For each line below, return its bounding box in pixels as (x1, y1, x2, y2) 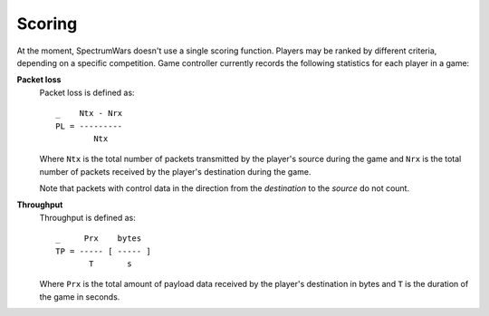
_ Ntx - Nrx (55, 109, 123, 119)
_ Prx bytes (55, 234, 142, 244)
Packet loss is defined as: (39, 87, 135, 98)
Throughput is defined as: (39, 212, 136, 223)
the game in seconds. (39, 291, 120, 302)
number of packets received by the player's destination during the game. (39, 166, 312, 177)
